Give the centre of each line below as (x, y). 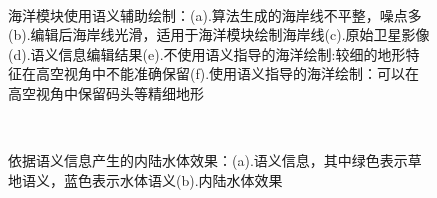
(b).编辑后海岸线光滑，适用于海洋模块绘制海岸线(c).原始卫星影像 (219, 34)
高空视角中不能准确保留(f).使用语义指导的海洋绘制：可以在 (227, 73)
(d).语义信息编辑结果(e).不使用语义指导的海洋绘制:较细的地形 (207, 53)
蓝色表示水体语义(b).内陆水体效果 (173, 179)
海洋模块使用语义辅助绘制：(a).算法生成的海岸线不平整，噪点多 (215, 14)
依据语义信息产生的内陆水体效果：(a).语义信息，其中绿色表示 (208, 160)
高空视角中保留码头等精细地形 (106, 92)
